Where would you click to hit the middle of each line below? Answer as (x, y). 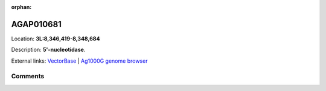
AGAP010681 (36, 24)
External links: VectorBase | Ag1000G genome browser (79, 61)
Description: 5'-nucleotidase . (48, 50)
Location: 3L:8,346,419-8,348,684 (56, 39)
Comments (28, 77)
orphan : (21, 7)
